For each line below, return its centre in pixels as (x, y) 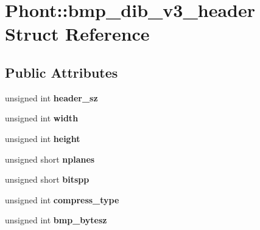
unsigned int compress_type (62, 199)
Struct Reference (77, 34)
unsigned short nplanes (50, 159)
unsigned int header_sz (51, 97)
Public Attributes (61, 72)
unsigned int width (42, 118)
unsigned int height (43, 138)
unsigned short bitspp (47, 179)
